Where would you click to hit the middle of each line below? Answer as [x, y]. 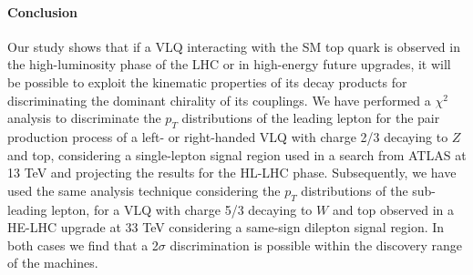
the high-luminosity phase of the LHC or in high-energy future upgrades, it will [229, 64]
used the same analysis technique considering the [144, 190]
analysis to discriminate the [84, 118]
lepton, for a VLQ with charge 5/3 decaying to [182, 209]
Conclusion [43, 11]
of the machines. [53, 263]
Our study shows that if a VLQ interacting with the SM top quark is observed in [234, 46]
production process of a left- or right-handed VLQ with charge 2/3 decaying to [228, 136]
